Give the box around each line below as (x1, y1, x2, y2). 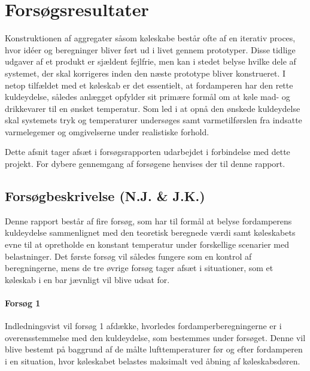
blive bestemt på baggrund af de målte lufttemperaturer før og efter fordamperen (5, 343, 303, 355)
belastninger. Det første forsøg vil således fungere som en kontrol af (5, 250, 252, 262)
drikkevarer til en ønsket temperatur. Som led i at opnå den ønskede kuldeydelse (5, 102, 300, 114)
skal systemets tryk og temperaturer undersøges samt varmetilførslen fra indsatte (5, 114, 302, 126)
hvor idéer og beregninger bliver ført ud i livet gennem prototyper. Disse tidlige (5, 43, 296, 56)
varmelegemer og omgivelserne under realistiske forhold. (5, 125, 209, 138)
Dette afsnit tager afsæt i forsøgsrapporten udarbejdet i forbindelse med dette (5, 145, 290, 158)
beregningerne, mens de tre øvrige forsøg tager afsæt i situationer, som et (5, 261, 273, 274)
